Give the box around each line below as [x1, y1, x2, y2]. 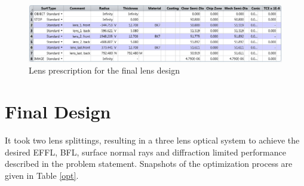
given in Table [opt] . [5, 169, 79, 181]
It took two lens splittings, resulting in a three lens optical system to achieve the [5, 133, 300, 146]
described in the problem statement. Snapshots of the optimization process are [5, 157, 293, 170]
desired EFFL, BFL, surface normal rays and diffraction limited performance [5, 145, 286, 158]
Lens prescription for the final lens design [29, 64, 180, 77]
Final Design [5, 99, 111, 124]
